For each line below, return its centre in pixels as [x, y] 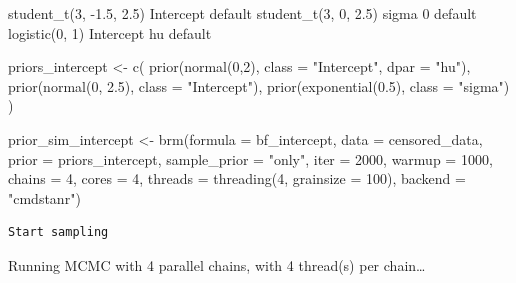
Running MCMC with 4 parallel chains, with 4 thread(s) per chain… [217, 264]
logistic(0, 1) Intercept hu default [110, 32]
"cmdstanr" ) [44, 197]
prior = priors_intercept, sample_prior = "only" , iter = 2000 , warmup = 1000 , [250, 158]
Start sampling [58, 232]
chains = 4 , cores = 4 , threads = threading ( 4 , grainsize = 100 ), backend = [237, 178]
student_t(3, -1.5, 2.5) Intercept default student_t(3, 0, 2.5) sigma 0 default [242, 13]
